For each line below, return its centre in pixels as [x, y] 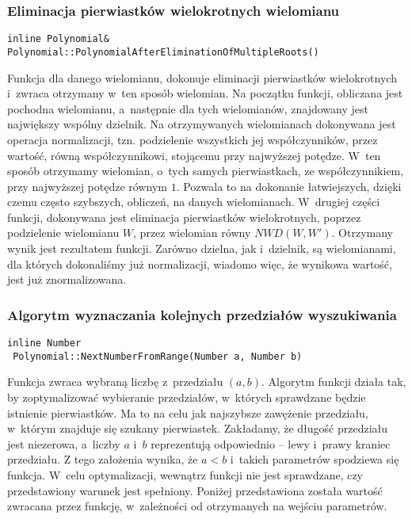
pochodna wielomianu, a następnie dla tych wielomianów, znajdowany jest [188, 108]
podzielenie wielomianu [63, 233]
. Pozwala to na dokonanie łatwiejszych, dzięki [289, 186]
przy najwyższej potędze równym [87, 186]
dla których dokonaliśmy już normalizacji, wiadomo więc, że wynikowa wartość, [200, 263]
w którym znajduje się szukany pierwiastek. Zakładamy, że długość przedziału [198, 428]
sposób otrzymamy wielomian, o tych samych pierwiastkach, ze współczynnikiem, [206, 171]
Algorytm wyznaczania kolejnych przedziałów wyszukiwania [202, 314]
